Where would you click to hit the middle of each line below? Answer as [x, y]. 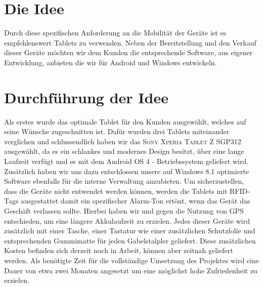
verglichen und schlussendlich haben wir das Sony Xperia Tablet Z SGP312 [123, 141]
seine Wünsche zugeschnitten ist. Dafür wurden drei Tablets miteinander [117, 131]
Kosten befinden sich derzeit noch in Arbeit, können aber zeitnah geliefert [119, 250]
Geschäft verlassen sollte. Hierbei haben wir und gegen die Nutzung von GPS [124, 210]
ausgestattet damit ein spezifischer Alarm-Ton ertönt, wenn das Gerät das [136, 201]
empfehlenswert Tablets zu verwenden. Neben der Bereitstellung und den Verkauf [130, 42]
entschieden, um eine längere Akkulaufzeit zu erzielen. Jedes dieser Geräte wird [127, 220]
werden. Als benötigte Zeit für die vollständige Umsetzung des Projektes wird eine [131, 260]
